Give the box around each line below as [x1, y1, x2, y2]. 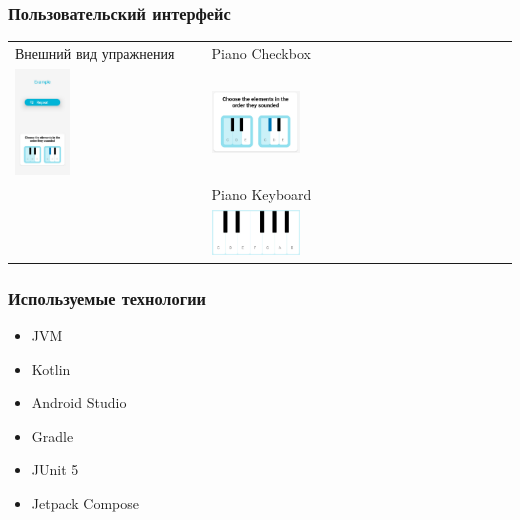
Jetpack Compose [31, 492, 139, 513]
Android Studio [31, 392, 127, 413]
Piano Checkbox [211, 42, 311, 63]
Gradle [31, 425, 74, 446]
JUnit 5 [31, 459, 79, 480]
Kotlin [31, 358, 71, 379]
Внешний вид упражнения [15, 42, 175, 63]
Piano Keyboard [211, 183, 312, 204]
